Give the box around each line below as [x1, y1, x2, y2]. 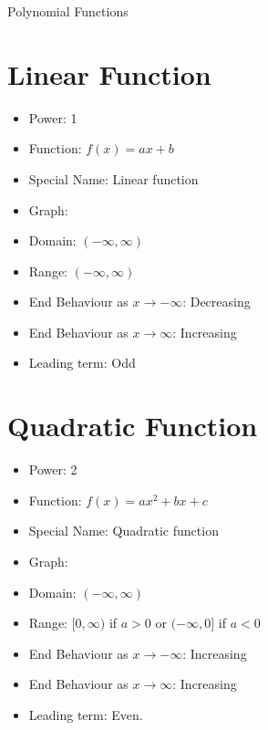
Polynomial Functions [7, 2, 129, 20]
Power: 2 [28, 460, 77, 479]
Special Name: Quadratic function [28, 521, 219, 540]
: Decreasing [182, 292, 251, 311]
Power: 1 [28, 108, 77, 127]
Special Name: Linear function [28, 169, 199, 188]
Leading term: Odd [28, 353, 136, 372]
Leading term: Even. [28, 704, 143, 724]
